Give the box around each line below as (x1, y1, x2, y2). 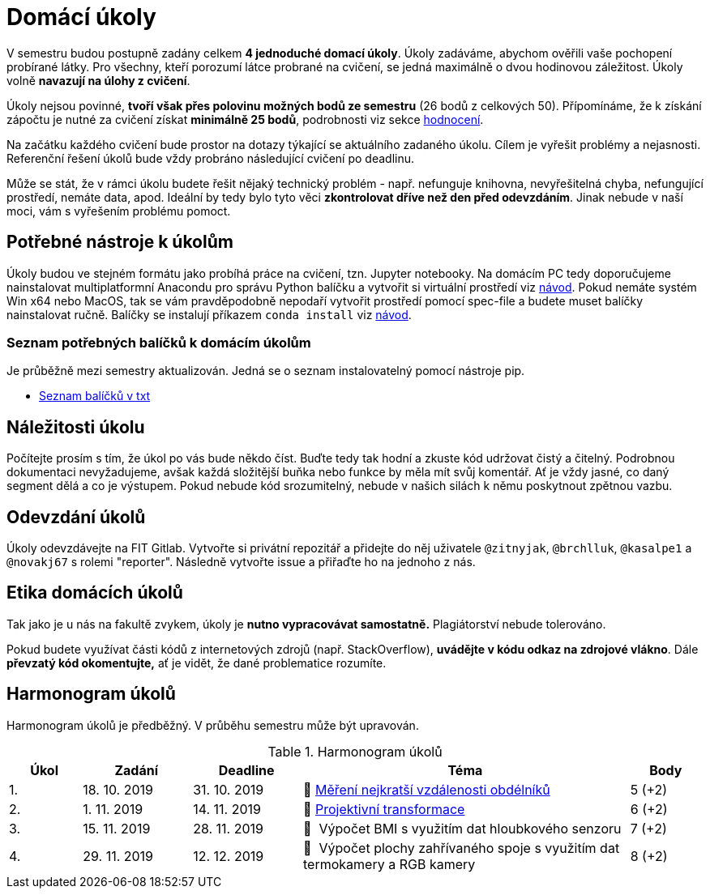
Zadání (114, 761, 158, 778)
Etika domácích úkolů (6, 582, 183, 603)
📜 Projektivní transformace (303, 800, 465, 817)
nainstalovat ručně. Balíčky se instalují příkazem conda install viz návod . (6, 307, 412, 322)
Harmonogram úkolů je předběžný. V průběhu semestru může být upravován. (6, 718, 419, 732)
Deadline (218, 761, 275, 778)
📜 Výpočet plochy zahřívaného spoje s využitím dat (303, 839, 620, 856)
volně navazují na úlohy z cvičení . (6, 73, 190, 87)
